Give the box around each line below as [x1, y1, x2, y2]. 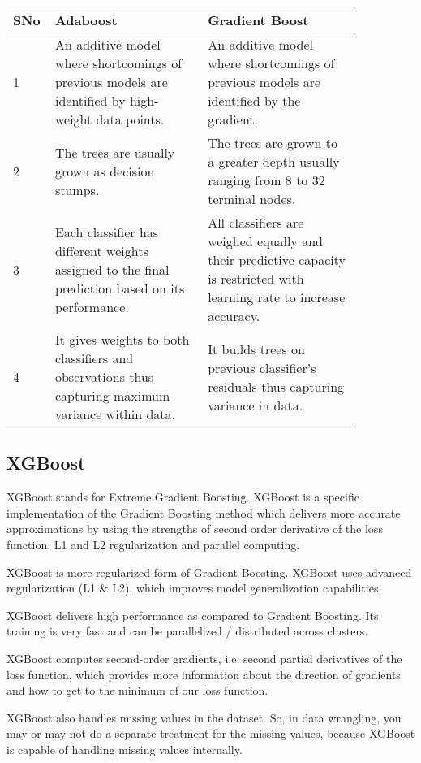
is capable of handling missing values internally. [6, 740, 243, 757]
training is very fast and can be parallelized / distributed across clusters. [6, 622, 368, 639]
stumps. [54, 180, 100, 199]
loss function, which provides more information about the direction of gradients [6, 665, 401, 683]
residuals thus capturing [208, 376, 345, 396]
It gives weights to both [54, 330, 190, 349]
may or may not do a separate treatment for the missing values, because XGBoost [6, 725, 415, 742]
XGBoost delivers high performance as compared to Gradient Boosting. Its [6, 606, 379, 623]
